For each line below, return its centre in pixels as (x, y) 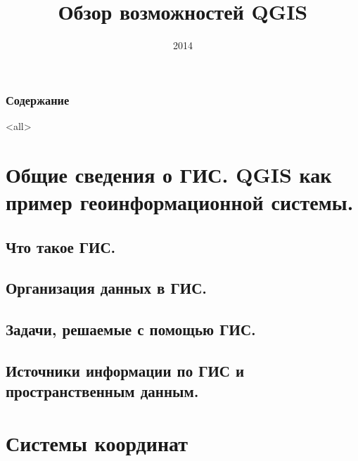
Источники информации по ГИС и (125, 370)
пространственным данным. (102, 391)
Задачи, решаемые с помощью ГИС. (131, 329)
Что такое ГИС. (61, 246)
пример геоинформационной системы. (180, 201)
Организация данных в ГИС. (106, 288)
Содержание (38, 99)
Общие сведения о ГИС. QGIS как (169, 174)
